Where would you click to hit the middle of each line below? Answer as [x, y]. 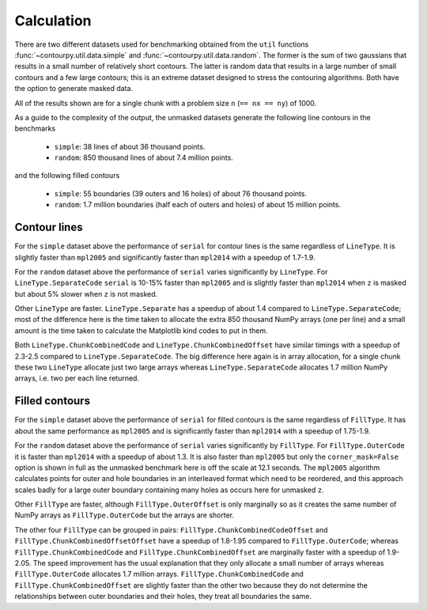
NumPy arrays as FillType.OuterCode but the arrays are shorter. [125, 515]
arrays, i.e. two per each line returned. [77, 378]
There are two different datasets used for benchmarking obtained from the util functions [162, 44]
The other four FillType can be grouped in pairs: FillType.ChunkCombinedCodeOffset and [171, 529]
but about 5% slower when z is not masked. [86, 294]
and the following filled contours [67, 176]
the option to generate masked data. [74, 89]
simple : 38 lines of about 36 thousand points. [130, 146]
